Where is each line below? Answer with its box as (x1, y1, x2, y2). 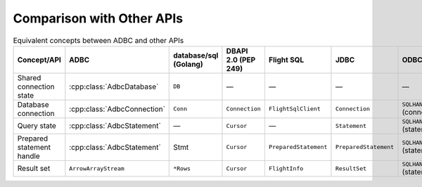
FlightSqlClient (268, 105, 321, 112)
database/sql (173, 50, 219, 60)
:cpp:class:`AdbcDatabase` (69, 82, 159, 91)
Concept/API (17, 55, 61, 65)
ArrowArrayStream (69, 165, 124, 172)
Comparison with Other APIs (13, 11, 184, 26)
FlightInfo (268, 165, 304, 172)
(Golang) (173, 59, 203, 69)
